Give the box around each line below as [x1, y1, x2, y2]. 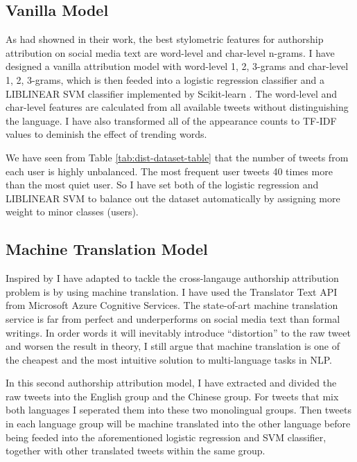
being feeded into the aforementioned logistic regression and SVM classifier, [6, 429, 326, 444]
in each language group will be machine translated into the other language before [6, 416, 351, 431]
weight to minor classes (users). [6, 204, 139, 219]
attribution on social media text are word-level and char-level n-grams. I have [6, 45, 335, 60]
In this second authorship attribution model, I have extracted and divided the [6, 375, 337, 390]
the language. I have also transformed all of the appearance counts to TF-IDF [6, 113, 337, 127]
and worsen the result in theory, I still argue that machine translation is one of [6, 339, 340, 353]
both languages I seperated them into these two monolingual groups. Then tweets [6, 402, 351, 417]
